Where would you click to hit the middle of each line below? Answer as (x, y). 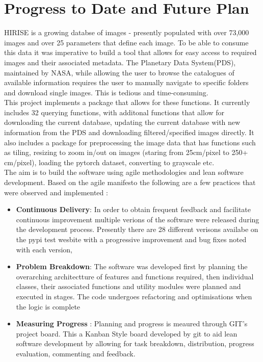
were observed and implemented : (56, 192)
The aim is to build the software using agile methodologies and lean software (124, 172)
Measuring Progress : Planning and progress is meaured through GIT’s (132, 324)
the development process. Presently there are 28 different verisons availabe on (137, 229)
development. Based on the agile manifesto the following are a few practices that (130, 182)
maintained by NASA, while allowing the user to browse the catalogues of (119, 72)
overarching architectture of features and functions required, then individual (135, 276)
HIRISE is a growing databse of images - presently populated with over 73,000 (127, 32)
